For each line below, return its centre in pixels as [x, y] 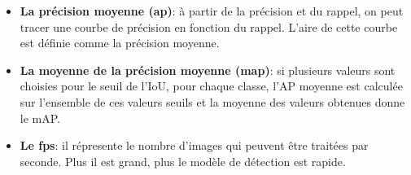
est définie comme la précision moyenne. [120, 43]
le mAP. [40, 118]
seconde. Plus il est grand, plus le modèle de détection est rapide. [183, 161]
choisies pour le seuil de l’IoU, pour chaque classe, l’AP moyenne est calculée [211, 86]
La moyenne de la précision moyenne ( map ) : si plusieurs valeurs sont [208, 70]
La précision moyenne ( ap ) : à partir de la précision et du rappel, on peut [212, 11]
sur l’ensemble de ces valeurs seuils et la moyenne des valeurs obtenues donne [212, 101]
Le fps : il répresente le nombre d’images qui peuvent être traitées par [194, 145]
